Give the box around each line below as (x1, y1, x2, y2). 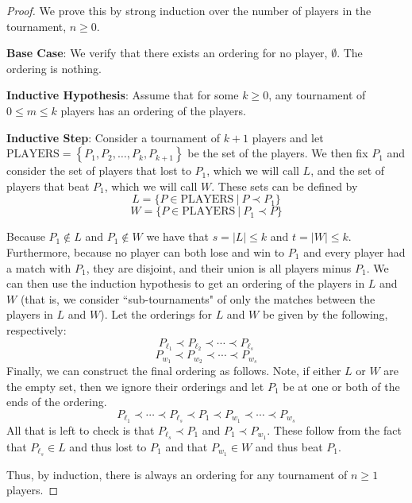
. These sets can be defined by (211, 177, 358, 194)
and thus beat (255, 438, 323, 455)
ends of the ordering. (6, 393, 107, 410)
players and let (252, 129, 324, 145)
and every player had (303, 243, 406, 260)
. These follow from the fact (267, 421, 402, 438)
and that (165, 438, 208, 455)
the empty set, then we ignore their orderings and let (6, 377, 264, 394)
